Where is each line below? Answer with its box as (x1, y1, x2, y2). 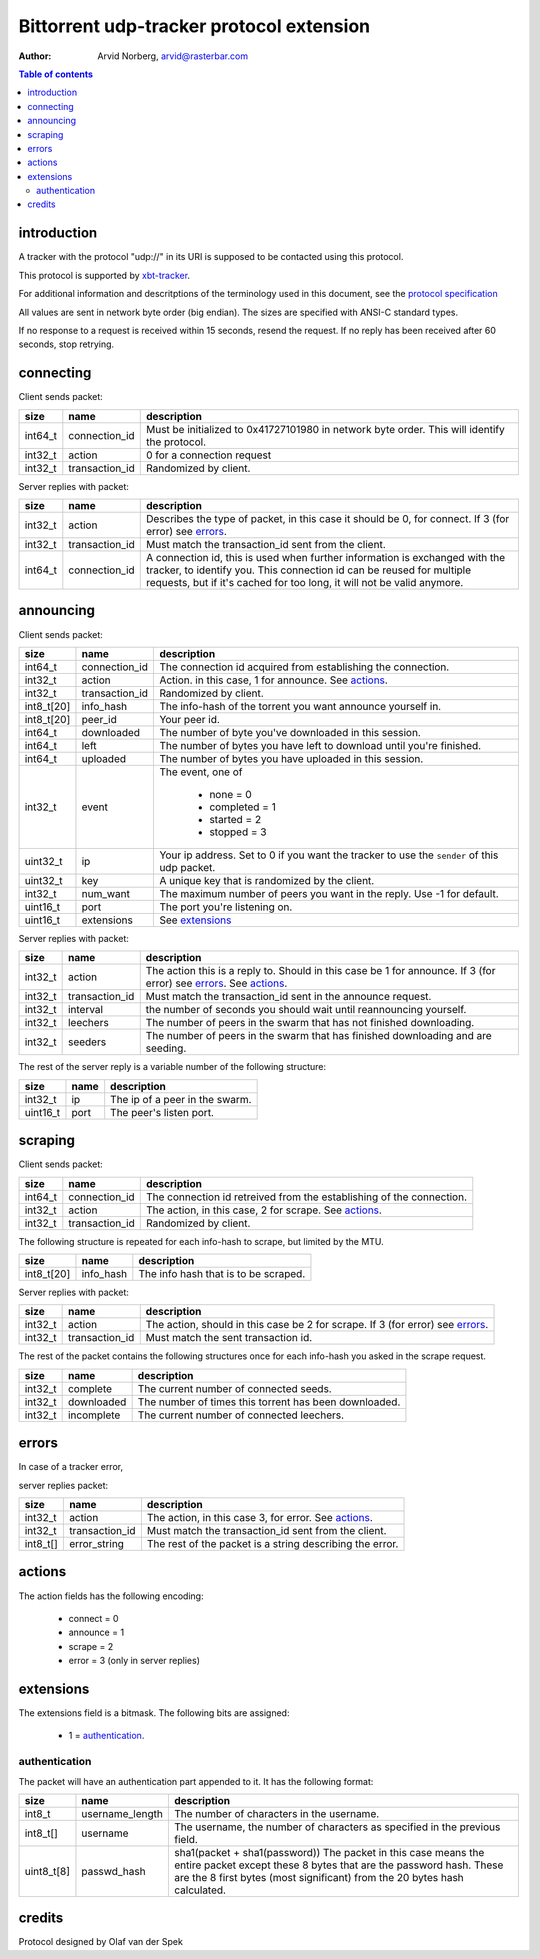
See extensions (159, 913, 232, 927)
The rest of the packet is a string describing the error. (146, 1537, 399, 1551)
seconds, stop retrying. (18, 338, 115, 350)
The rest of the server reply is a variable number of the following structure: (18, 1061, 327, 1073)
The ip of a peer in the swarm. (110, 1092, 252, 1106)
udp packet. (159, 860, 216, 874)
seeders (67, 1035, 107, 1049)
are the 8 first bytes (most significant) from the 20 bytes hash (174, 1870, 464, 1884)
